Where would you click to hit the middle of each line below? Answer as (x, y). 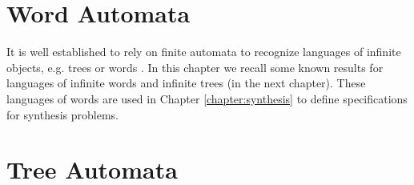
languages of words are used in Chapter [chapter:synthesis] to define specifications (207, 98)
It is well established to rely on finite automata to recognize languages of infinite (204, 52)
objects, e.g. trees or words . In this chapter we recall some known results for (195, 67)
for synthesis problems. (62, 114)
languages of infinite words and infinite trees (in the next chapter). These (186, 83)
